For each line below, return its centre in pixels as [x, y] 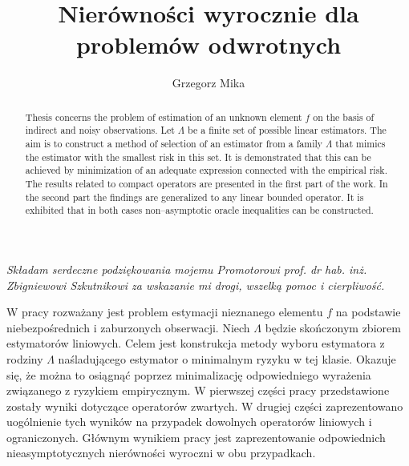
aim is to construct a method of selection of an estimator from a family [174, 144]
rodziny [25, 358]
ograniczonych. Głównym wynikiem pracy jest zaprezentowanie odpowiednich [196, 437]
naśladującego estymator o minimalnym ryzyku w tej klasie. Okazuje [227, 358]
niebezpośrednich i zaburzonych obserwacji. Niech [128, 327]
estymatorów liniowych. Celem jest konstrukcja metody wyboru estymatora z [196, 343]
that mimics [360, 144]
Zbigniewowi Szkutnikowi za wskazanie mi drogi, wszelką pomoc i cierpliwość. [196, 285]
